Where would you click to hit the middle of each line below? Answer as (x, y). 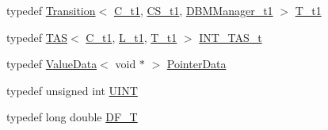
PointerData (196, 64)
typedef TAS (37, 37)
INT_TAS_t (231, 37)
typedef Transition (51, 10)
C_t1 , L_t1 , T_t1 (132, 37)
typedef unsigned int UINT (72, 90)
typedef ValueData (52, 64)
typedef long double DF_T (72, 117)
